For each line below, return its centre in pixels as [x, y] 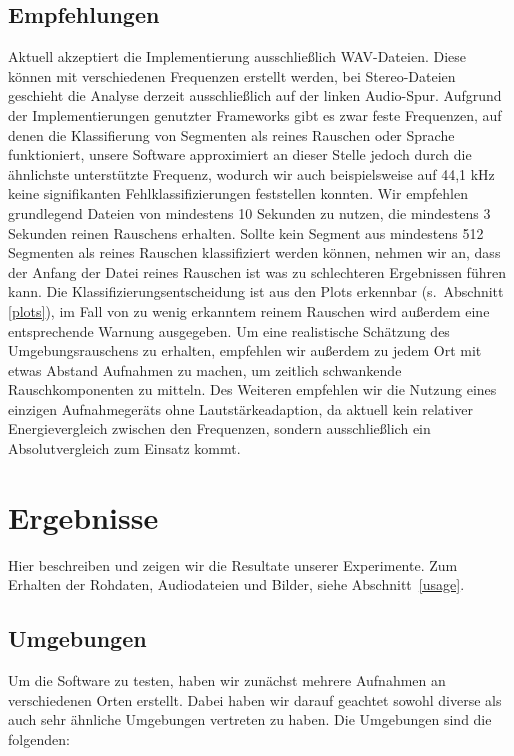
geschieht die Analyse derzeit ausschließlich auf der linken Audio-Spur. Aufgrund [255, 95]
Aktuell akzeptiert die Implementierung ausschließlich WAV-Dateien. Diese [237, 56]
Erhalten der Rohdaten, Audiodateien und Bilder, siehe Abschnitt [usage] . [236, 584]
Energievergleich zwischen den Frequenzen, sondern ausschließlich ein [219, 428]
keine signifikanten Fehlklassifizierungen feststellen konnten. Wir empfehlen [238, 193]
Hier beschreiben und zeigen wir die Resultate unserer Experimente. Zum [233, 564]
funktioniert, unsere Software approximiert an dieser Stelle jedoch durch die [240, 154]
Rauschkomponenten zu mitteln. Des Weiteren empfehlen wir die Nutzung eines [252, 389]
